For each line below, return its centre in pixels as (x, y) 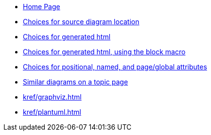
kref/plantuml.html (52, 112)
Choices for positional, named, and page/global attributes (115, 67)
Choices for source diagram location (81, 22)
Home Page (42, 7)
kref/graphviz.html (52, 97)
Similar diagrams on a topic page (76, 82)
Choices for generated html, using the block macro (104, 52)
